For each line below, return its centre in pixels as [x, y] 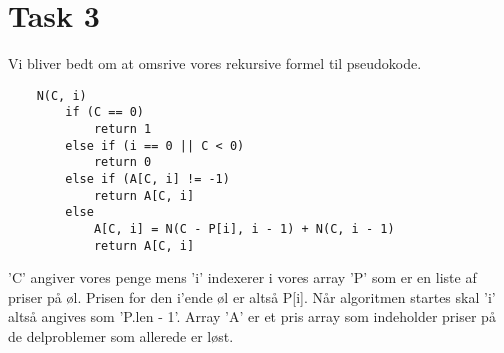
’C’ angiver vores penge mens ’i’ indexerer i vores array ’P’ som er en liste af [242, 277]
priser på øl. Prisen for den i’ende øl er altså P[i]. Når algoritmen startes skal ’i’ [252, 296]
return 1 [122, 129]
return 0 [122, 162]
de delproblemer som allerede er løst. [121, 336]
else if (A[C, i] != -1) [147, 179]
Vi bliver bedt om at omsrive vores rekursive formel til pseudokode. [215, 63]
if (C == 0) [105, 112]
